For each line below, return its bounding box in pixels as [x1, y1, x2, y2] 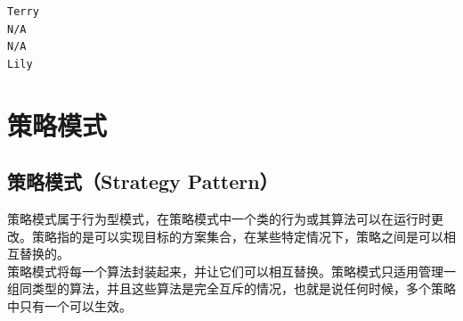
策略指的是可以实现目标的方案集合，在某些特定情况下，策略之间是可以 [31, 226, 443, 245]
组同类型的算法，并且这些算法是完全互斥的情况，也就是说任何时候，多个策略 [7, 279, 456, 298]
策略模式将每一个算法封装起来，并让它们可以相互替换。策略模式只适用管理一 [7, 261, 456, 280]
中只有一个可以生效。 [7, 296, 132, 315]
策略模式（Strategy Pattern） [7, 168, 279, 195]
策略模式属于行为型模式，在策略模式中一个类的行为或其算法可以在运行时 [7, 209, 431, 227]
